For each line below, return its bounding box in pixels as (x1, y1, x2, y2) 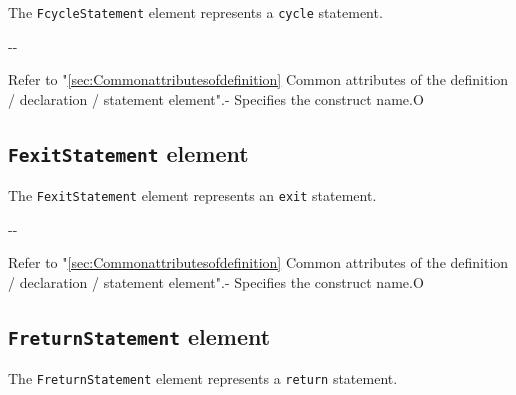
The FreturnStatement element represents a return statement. (8, 368, 398, 389)
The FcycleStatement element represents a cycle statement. (8, 2, 383, 22)
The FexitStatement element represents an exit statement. (8, 185, 377, 206)
